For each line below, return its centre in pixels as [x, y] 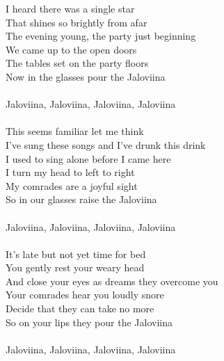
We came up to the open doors [71, 49]
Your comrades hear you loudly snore [85, 295]
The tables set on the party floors [77, 63]
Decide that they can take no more [80, 308]
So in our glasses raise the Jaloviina [81, 199]
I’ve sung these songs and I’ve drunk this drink [106, 144]
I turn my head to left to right [70, 172]
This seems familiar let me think [75, 131]
